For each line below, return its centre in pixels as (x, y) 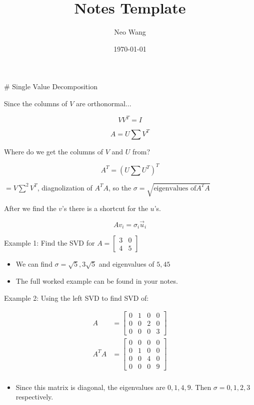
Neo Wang (130, 32)
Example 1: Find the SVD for (49, 243)
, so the (120, 187)
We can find (34, 264)
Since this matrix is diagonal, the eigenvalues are (90, 387)
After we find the (30, 208)
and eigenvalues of (126, 264)
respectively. (34, 397)
